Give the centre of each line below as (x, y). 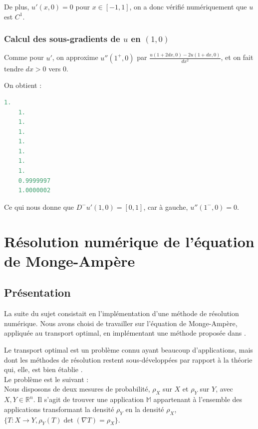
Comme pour (24, 57)
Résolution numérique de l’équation (129, 241)
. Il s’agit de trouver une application (89, 399)
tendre (14, 68)
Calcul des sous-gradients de (62, 39)
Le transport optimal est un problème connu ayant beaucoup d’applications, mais (129, 349)
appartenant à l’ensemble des (198, 399)
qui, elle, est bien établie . (43, 369)
